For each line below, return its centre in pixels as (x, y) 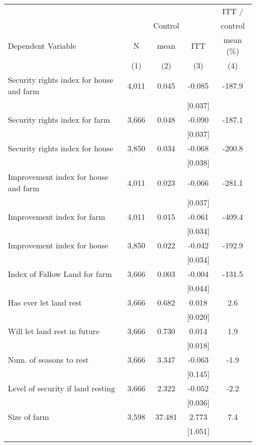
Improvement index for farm (57, 217)
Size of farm (29, 417)
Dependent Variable (42, 45)
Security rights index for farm (59, 120)
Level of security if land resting (62, 388)
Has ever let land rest (45, 302)
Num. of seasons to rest (48, 360)
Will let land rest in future (54, 331)
